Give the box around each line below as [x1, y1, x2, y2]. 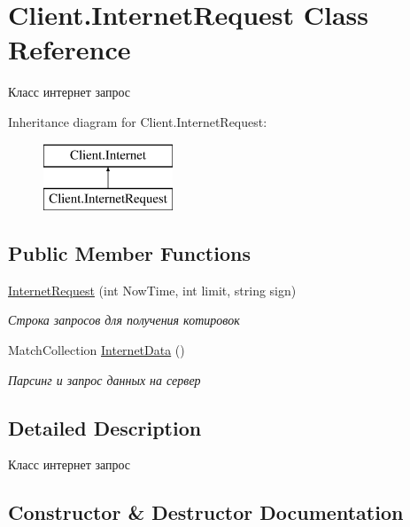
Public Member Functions [8, 240, 251, 267]
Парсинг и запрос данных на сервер [8, 370, 201, 389]
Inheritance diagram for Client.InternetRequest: [8, 112, 267, 130]
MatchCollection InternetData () [8, 341, 185, 359]
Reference [8, 31, 131, 67]
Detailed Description [8, 413, 202, 441]
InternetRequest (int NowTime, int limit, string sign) [8, 280, 297, 299]
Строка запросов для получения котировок [8, 311, 240, 329]
